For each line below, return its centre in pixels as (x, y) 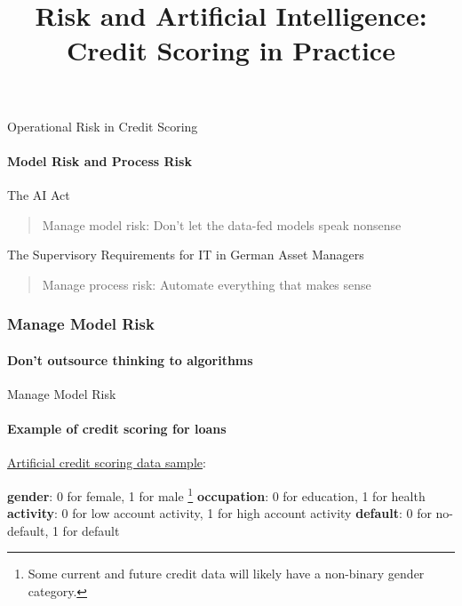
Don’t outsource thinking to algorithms (130, 359)
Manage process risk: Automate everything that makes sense (207, 284)
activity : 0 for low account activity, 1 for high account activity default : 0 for (219, 513)
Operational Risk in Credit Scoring (103, 126)
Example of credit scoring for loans (117, 429)
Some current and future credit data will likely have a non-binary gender (226, 574)
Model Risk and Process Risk (100, 160)
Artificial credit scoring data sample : (107, 462)
